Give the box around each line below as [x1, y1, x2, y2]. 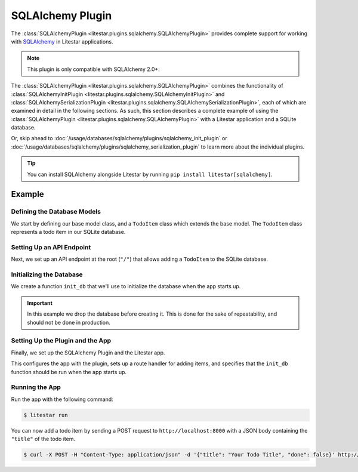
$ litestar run [23, 412, 68, 418]
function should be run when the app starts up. [11, 368, 127, 375]
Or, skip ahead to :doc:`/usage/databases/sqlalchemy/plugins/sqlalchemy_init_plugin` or [11, 135, 228, 142]
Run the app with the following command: [11, 396, 113, 403]
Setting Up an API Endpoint [11, 243, 91, 251]
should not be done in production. [27, 319, 110, 326]
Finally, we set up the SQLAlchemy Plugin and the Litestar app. [11, 349, 165, 356]
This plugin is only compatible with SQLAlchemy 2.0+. [27, 66, 161, 73]
